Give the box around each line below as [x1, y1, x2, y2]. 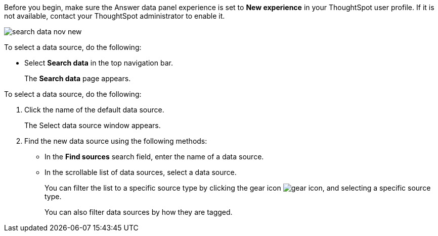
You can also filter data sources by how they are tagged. [45, 208, 233, 216]
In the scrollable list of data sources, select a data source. [45, 168, 237, 176]
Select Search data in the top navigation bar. [24, 58, 173, 67]
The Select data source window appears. [24, 121, 161, 130]
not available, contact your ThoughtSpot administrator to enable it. [4, 12, 225, 20]
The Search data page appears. [24, 74, 131, 83]
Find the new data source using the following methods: [24, 137, 207, 145]
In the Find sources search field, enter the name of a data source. [45, 152, 264, 161]
